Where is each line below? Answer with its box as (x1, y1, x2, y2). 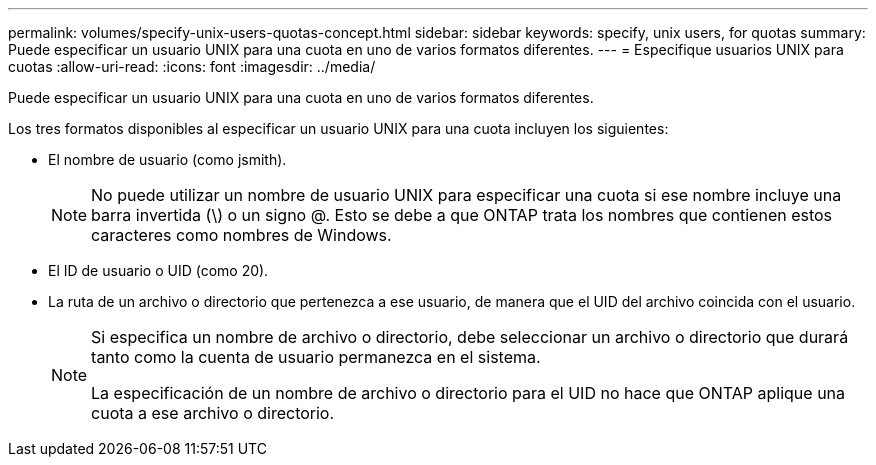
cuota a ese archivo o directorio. (91, 403, 335, 423)
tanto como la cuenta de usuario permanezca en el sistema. (91, 347, 541, 367)
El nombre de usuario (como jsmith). (48, 151, 287, 168)
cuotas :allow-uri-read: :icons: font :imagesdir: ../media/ (8, 58, 376, 75)
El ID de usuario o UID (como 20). (48, 262, 269, 279)
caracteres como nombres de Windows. (91, 225, 392, 245)
